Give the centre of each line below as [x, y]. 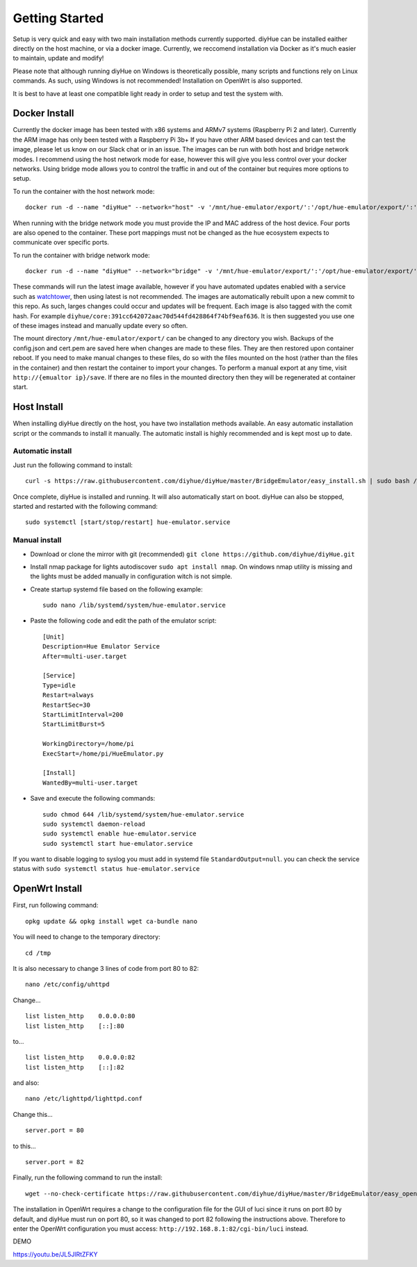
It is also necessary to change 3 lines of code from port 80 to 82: [106, 968]
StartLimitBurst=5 [74, 724]
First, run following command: [56, 905]
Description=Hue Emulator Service [101, 647]
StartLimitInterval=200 [83, 715]
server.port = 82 [55, 1162]
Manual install [37, 540]
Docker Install [43, 114]
